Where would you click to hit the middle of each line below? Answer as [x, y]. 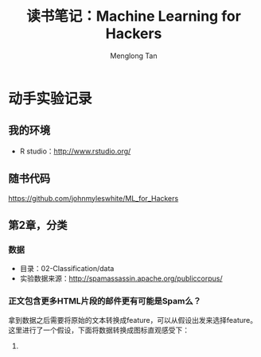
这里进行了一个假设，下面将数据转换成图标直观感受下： [99, 330]
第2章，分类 [38, 225]
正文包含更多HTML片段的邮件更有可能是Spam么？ [105, 301]
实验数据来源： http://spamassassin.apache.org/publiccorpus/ [121, 278]
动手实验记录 [51, 98]
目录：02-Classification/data [67, 269]
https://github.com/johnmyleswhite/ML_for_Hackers [93, 198]
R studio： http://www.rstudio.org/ [75, 151]
